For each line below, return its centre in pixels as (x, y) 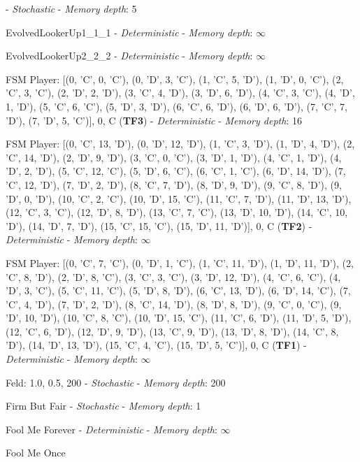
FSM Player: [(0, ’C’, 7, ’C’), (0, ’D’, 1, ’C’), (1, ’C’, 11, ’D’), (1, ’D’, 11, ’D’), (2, (180, 262)
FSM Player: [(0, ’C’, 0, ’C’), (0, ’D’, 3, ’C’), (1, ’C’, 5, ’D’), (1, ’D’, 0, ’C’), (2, (175, 79)
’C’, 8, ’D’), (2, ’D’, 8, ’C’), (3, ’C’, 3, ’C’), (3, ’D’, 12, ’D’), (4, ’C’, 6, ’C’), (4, (173, 276)
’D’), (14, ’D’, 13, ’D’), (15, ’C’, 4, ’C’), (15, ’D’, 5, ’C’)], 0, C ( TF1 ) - (156, 345)
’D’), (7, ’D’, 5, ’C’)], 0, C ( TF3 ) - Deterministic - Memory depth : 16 (154, 120)
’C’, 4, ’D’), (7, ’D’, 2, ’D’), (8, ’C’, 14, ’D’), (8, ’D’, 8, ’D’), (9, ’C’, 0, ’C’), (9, (174, 304)
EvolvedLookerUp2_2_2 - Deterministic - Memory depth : (129, 56)
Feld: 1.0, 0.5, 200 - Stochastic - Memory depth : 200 (116, 382)
